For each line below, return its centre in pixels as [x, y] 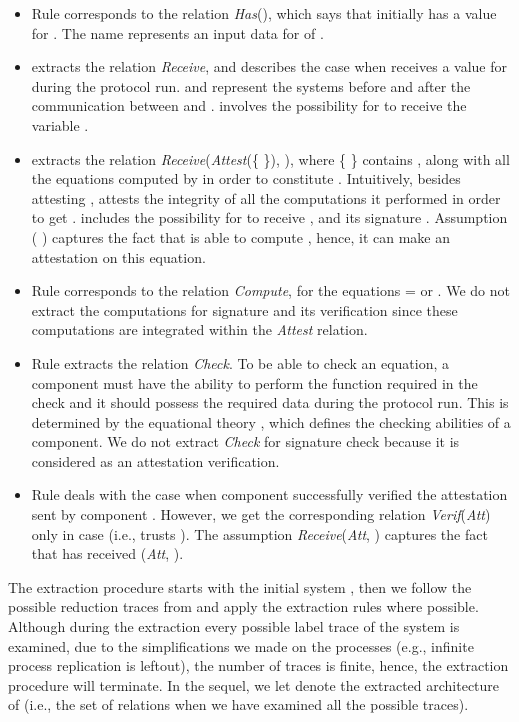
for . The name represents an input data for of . [177, 32]
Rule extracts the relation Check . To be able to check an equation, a [240, 362]
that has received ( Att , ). [107, 553]
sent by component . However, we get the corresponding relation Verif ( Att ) [261, 514]
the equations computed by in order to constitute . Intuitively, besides [246, 178]
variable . [60, 124]
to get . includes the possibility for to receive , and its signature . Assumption [269, 217]
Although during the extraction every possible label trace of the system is [234, 626]
